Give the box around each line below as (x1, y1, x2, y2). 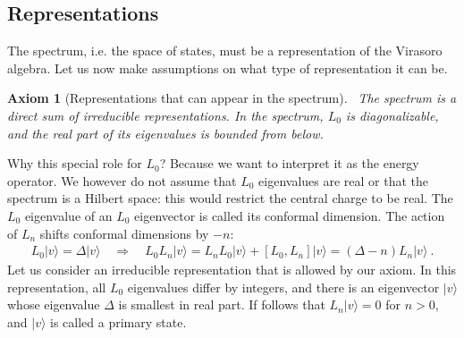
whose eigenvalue (7, 295, 100, 314)
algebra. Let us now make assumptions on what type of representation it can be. (7, 58, 448, 77)
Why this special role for (7, 154, 142, 173)
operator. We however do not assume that (7, 171, 237, 190)
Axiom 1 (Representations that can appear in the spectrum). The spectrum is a (7, 89, 457, 107)
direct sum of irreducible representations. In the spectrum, (7, 106, 324, 124)
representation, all (7, 277, 106, 296)
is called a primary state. (50, 312, 187, 331)
